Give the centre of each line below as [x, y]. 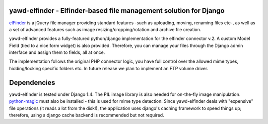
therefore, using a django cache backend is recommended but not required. [87, 115]
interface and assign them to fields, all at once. [57, 52]
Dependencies [32, 82]
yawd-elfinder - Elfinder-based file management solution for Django [117, 11]
